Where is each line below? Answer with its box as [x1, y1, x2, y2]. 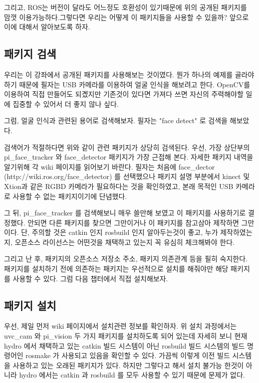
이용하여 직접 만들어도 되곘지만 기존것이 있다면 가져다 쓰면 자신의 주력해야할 [4, 89, 244, 99]
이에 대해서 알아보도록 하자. [4, 21, 90, 32]
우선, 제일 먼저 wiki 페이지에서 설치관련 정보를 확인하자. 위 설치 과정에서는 [4, 321, 237, 331]
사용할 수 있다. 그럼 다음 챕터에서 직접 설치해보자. [12, 273, 168, 283]
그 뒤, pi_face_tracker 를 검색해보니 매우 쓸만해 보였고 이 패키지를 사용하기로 [4, 207, 246, 218]
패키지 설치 [4, 297, 56, 313]
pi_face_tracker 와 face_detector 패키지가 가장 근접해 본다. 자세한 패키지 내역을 [4, 152, 254, 162]
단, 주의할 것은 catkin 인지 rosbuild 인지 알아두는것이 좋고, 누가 [21, 227, 218, 237]
